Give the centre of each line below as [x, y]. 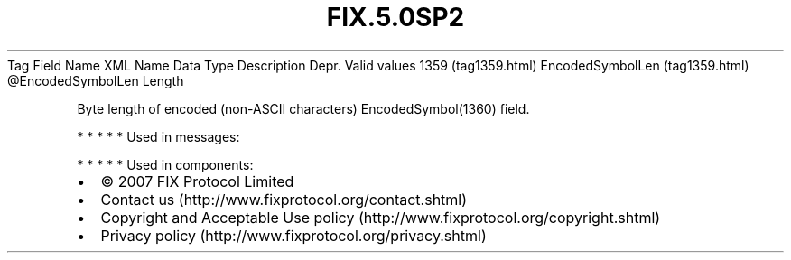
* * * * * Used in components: [165, 164]
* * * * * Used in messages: [158, 136]
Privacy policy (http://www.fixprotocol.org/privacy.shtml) [293, 235]
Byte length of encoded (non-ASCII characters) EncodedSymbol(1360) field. [303, 108]
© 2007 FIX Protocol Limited [197, 181]
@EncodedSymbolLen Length [96, 80]
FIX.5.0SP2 [395, 17]
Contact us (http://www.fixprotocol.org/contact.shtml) [284, 199]
